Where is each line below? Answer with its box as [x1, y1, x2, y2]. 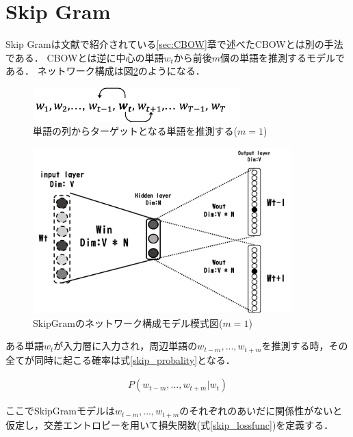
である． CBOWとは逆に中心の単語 [5, 50, 164, 64]
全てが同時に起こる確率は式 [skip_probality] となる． [5, 352, 235, 367]
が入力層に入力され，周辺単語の [53, 339, 198, 353]
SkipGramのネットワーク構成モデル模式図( [33, 315, 223, 330]
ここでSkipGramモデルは [5, 403, 115, 418]
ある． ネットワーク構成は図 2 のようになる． [5, 64, 205, 78]
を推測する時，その [261, 339, 348, 353]
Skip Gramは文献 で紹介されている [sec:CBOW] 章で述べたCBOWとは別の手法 [5, 37, 343, 51]
